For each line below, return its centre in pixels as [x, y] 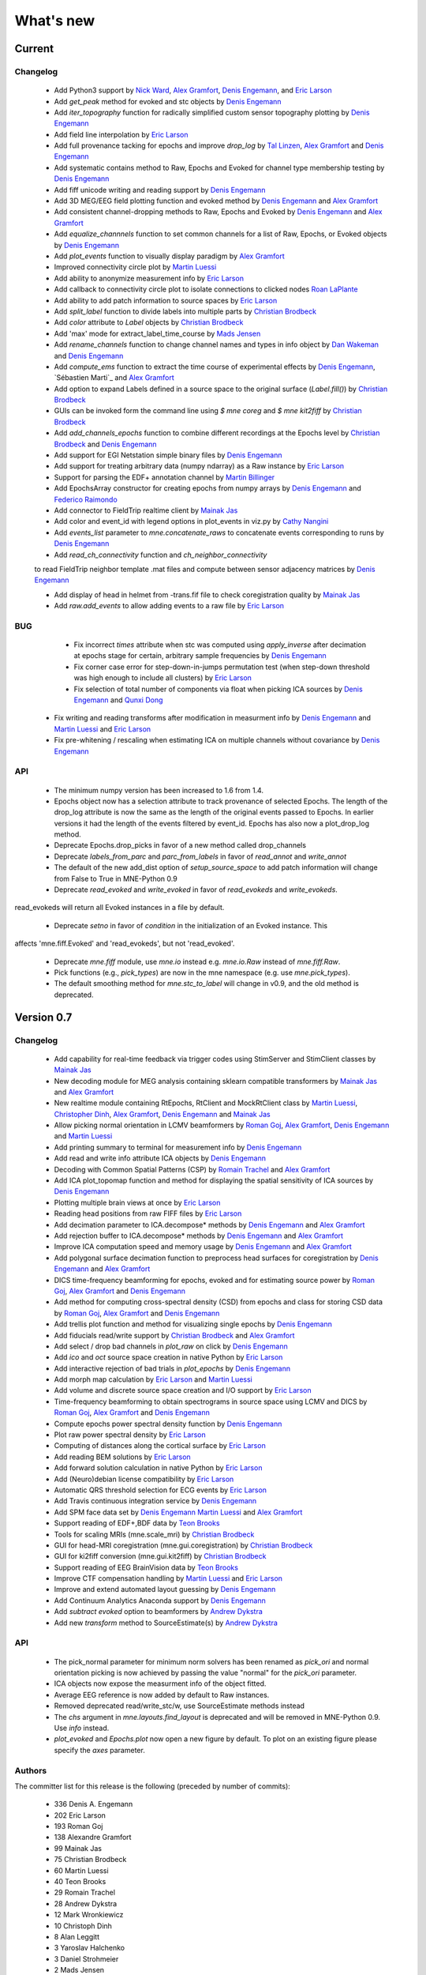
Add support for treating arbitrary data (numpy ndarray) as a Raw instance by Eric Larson [199, 466]
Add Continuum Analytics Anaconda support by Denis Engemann [160, 1601]
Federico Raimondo [86, 499]
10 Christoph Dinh [83, 1926]
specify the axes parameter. [99, 1750]
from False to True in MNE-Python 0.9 [116, 878]
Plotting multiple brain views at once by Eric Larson [137, 1202]
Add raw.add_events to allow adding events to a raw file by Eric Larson [169, 606]
